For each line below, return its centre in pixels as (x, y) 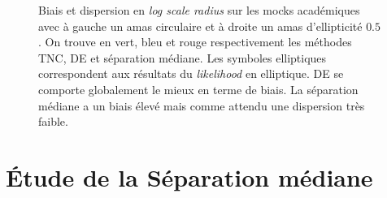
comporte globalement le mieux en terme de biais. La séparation (198, 89)
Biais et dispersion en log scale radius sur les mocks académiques (199, 10)
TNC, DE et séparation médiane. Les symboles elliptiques (183, 57)
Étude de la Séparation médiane (189, 176)
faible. (53, 121)
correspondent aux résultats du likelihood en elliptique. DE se (191, 73)
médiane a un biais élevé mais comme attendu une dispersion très (202, 105)
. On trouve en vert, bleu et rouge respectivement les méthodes (195, 42)
